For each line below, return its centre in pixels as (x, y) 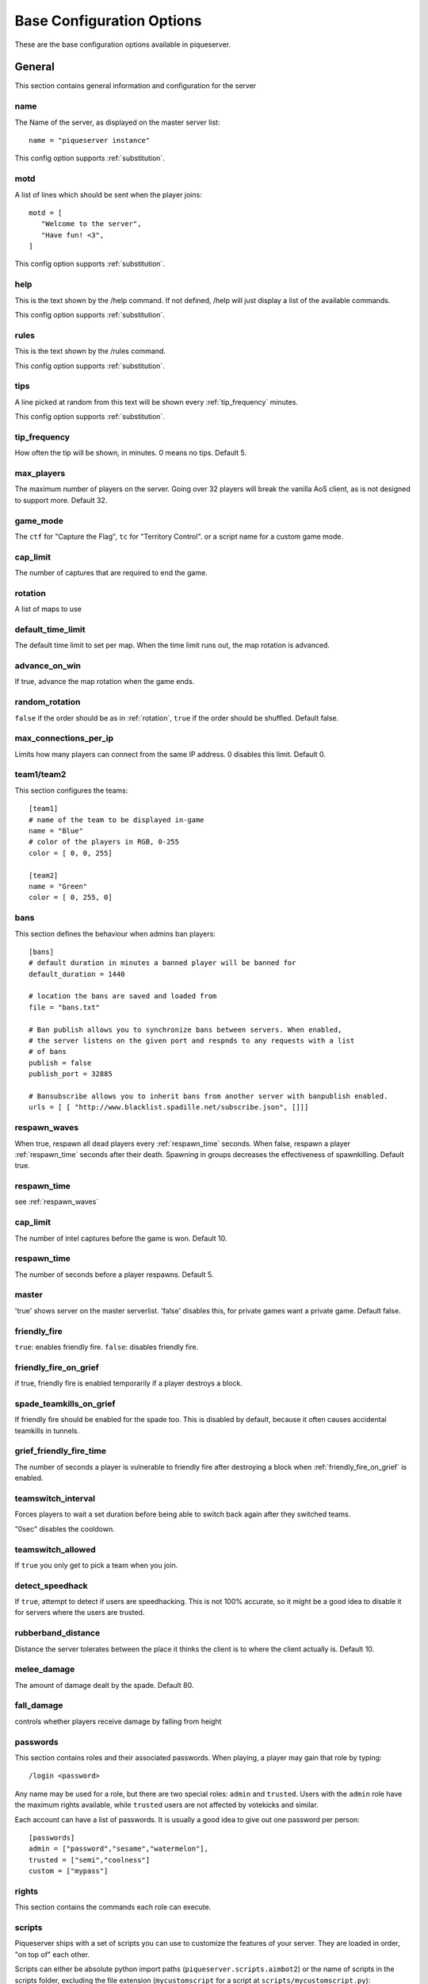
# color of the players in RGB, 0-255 (104, 842)
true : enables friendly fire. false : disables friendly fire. (107, 1347)
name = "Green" (58, 886)
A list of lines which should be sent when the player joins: (108, 194)
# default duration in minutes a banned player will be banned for (162, 963)
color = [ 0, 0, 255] (71, 853)
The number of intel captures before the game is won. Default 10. (121, 1238)
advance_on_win (48, 666)
